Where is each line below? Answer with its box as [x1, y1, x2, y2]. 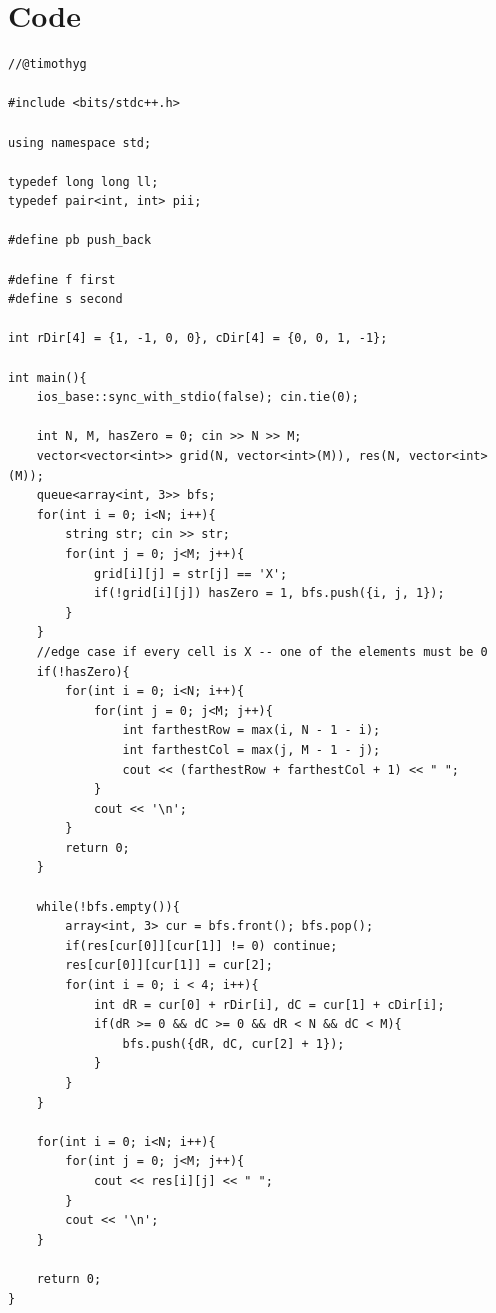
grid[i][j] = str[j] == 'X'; [93, 566, 288, 581]
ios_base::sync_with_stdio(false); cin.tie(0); [36, 390, 359, 405]
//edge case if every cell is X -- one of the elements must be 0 [36, 644, 488, 659]
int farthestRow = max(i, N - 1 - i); [122, 723, 381, 738]
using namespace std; [8, 135, 152, 150]
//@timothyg [8, 57, 87, 72]
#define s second [8, 292, 123, 307]
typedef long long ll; [8, 174, 159, 189]
